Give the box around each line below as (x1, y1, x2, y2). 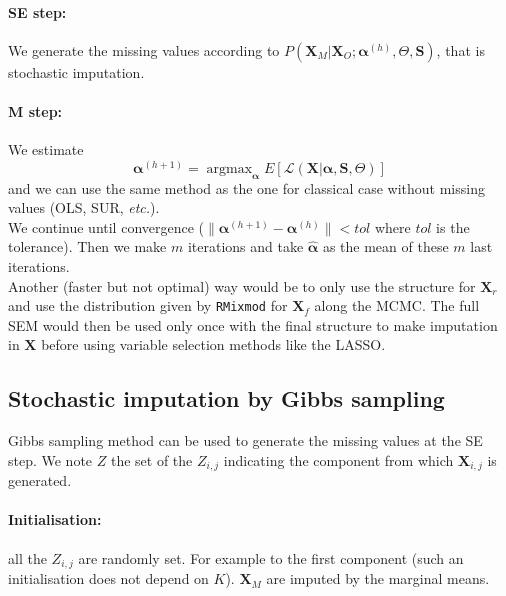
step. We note (8, 449, 93, 470)
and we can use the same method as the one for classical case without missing (8, 177, 485, 198)
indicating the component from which (223, 449, 454, 470)
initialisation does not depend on (8, 568, 209, 589)
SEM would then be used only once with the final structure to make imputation (8, 314, 498, 335)
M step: (8, 100, 63, 121)
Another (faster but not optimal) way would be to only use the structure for (8, 275, 476, 296)
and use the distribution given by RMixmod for (8, 295, 288, 316)
